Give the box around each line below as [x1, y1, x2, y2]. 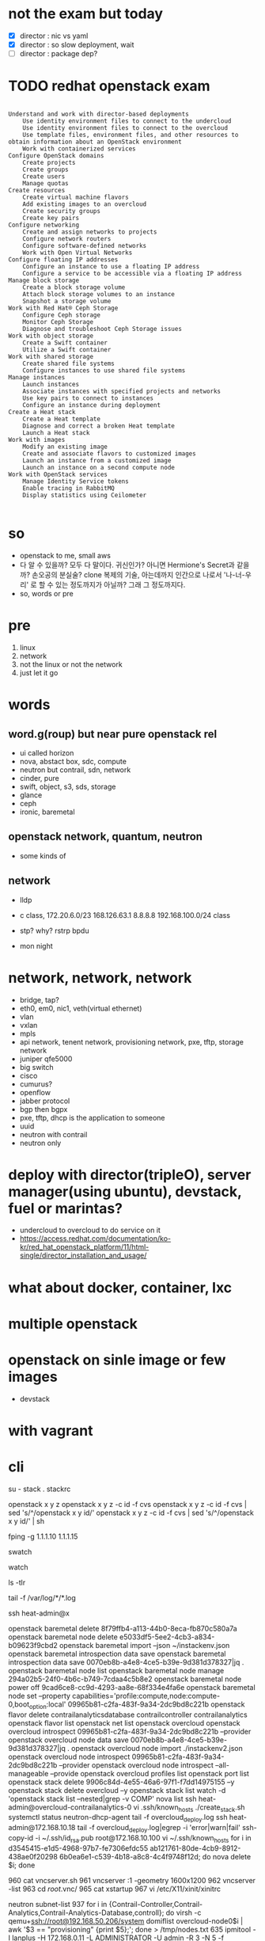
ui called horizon [19, 748, 74, 757]
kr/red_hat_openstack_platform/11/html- [19, 1243, 150, 1252]
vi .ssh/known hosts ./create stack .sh [133, 1802, 245, 1814]
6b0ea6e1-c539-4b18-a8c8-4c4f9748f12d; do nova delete [59, 1852, 252, 1861]
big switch [19, 1062, 54, 1071]
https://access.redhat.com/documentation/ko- [19, 1234, 172, 1243]
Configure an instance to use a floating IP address [22, 263, 200, 271]
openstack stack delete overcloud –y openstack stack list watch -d [8, 1785, 226, 1794]
